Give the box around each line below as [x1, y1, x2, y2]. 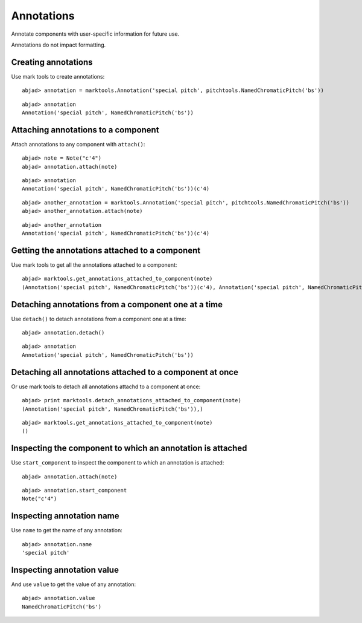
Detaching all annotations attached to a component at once [11, 367, 238, 377]
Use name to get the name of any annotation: [11, 527, 123, 534]
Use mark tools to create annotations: [11, 73, 105, 80]
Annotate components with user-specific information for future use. [11, 30, 180, 38]
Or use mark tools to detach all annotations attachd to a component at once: [11, 383, 201, 390]
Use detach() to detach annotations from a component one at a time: [11, 315, 186, 322]
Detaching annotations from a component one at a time [11, 299, 223, 310]
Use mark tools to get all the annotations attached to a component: [11, 261, 177, 269]
